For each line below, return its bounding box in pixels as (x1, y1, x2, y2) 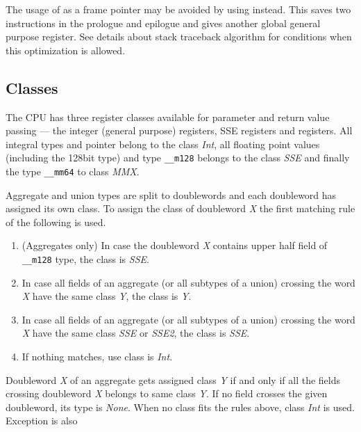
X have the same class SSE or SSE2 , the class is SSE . (22, 326, 250, 340)
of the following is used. (6, 214, 106, 229)
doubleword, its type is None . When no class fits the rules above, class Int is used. (6, 399, 355, 414)
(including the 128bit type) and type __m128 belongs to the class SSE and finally (6, 150, 350, 165)
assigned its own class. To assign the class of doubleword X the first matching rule (6, 201, 355, 216)
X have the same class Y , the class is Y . (22, 289, 192, 303)
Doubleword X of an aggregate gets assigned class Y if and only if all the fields (6, 372, 340, 387)
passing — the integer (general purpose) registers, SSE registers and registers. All (6, 123, 353, 138)
